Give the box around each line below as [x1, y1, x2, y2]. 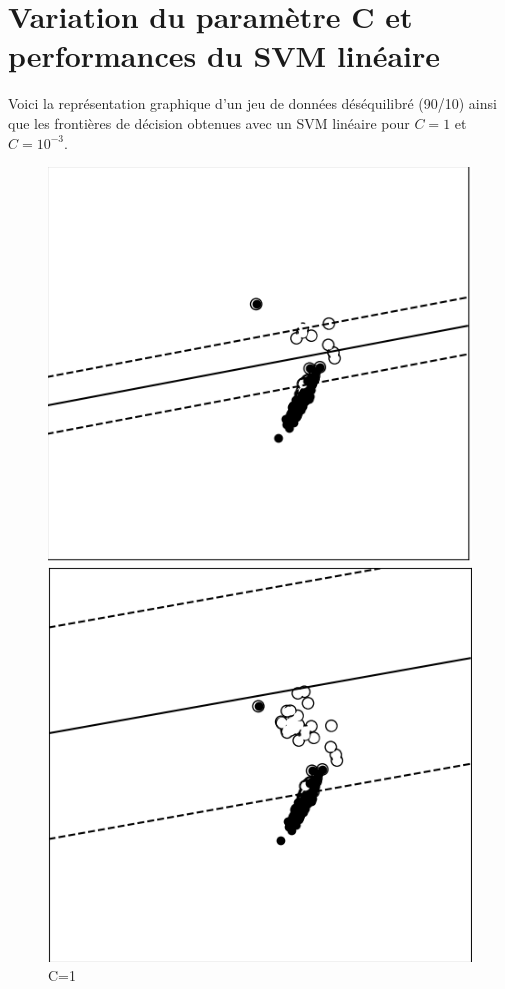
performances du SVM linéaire [8, 35, 441, 76]
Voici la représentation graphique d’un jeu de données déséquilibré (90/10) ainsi [8, 93, 497, 114]
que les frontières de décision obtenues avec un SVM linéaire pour [8, 112, 410, 133]
